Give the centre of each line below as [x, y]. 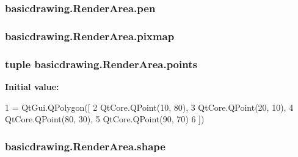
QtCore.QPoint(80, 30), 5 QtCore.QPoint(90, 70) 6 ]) [105, 119]
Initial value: [32, 86]
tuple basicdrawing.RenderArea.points [101, 64]
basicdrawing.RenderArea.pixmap [90, 36]
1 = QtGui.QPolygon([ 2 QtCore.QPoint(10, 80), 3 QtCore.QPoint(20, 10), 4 [149, 107]
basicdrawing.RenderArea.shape [85, 146]
